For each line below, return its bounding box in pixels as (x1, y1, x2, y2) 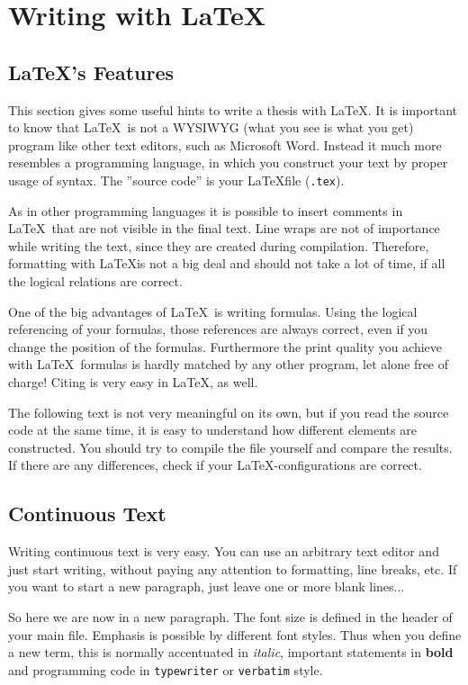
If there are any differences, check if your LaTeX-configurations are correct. (8, 455, 422, 474)
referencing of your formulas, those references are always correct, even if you (8, 320, 428, 338)
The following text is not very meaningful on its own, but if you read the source (8, 402, 449, 421)
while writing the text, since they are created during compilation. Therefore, (8, 236, 429, 255)
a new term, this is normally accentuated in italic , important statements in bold (8, 643, 454, 662)
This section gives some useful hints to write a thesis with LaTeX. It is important (8, 100, 458, 119)
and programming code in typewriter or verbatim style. (8, 660, 323, 679)
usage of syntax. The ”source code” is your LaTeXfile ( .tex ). (8, 170, 345, 189)
